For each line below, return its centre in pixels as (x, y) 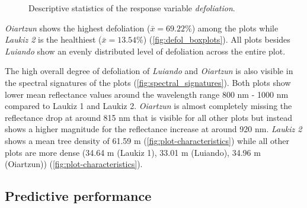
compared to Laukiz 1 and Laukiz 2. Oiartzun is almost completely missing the (148, 106)
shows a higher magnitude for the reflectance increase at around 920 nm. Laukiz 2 (153, 129)
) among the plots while (235, 28)
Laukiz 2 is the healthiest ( (53, 39)
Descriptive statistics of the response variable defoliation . (132, 8)
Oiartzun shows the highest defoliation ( (78, 28)
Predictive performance (78, 196)
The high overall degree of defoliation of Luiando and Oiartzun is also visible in (149, 71)
